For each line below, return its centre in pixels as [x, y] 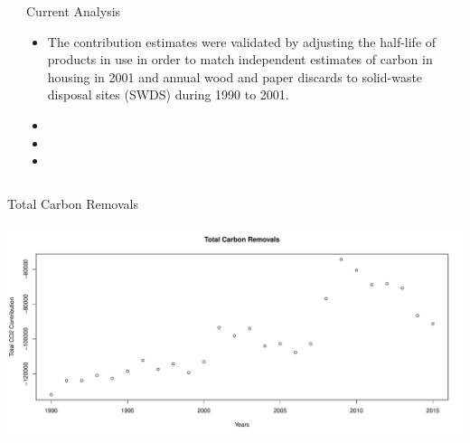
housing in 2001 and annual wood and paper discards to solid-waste [235, 76]
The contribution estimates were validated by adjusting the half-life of [242, 41]
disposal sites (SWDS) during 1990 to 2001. [168, 94]
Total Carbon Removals [73, 203]
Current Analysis [74, 11]
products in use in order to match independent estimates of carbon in [240, 59]
